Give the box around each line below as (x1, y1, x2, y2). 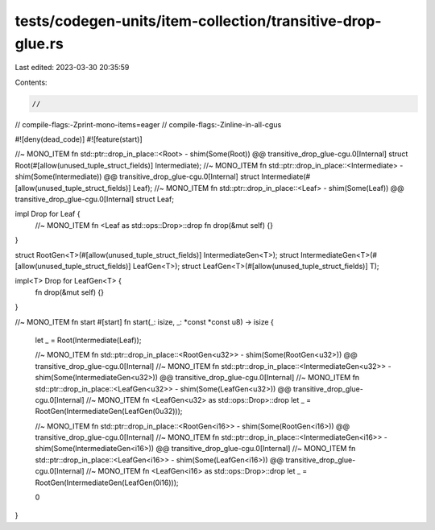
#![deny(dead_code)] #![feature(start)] (14, 135, 143, 144)
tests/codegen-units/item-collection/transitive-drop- (14, 12, 382, 30)
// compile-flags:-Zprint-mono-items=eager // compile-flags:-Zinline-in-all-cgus (14, 119, 282, 129)
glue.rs (14, 35, 64, 52)
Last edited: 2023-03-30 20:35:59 (14, 63, 130, 72)
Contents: (14, 77, 48, 87)
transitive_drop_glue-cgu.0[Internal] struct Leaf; (14, 194, 175, 205)
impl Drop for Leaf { (14, 209, 81, 219)
